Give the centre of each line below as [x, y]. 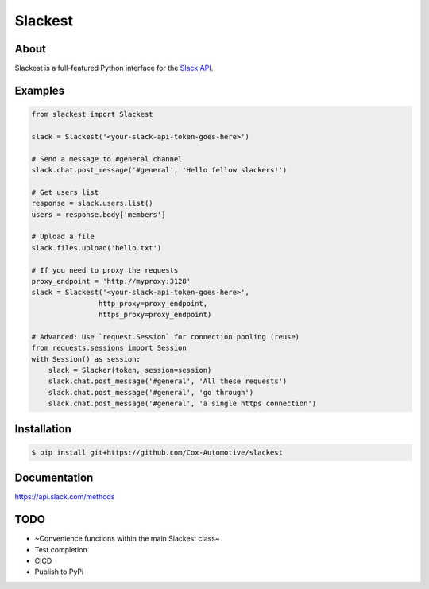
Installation [43, 429]
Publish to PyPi [59, 572]
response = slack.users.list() [93, 203]
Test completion [61, 549]
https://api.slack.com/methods [65, 497]
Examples [40, 90]
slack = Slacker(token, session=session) [130, 370]
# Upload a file [63, 237]
